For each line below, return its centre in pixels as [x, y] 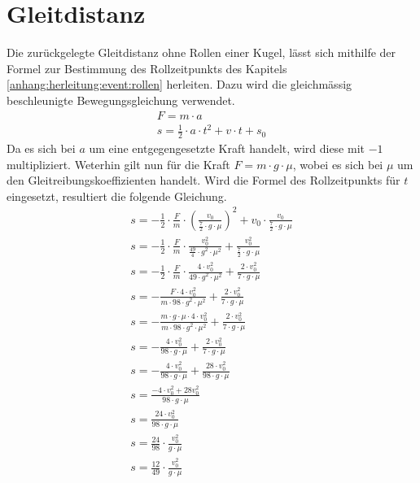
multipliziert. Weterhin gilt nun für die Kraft [118, 164]
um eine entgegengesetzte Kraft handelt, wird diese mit [227, 148]
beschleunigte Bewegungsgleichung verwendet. [121, 100]
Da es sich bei [41, 148]
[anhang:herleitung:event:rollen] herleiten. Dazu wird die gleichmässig [179, 84]
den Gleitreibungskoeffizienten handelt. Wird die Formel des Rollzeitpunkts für [203, 180]
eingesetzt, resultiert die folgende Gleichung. [117, 196]
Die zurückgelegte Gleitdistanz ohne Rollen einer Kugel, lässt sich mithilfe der [201, 52]
